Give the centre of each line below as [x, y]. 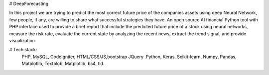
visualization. [23, 40]
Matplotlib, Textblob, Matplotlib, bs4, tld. [63, 64]
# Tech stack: [23, 50]
